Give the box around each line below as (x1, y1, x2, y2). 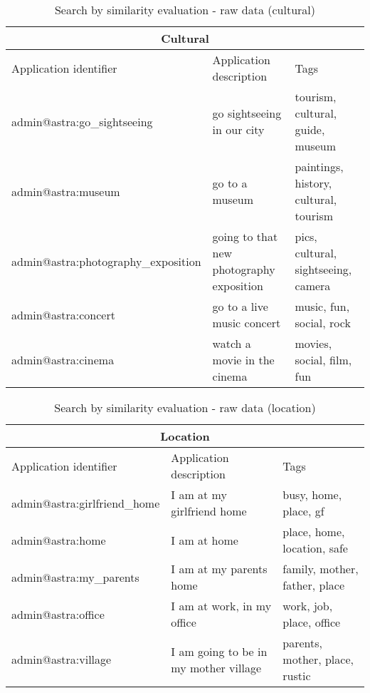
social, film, (295, 351, 352, 368)
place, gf (282, 503, 324, 519)
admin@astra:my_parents (11, 568, 139, 585)
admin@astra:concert (11, 306, 115, 323)
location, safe (282, 540, 348, 556)
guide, (295, 121, 325, 138)
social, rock (295, 314, 351, 331)
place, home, (282, 523, 345, 540)
